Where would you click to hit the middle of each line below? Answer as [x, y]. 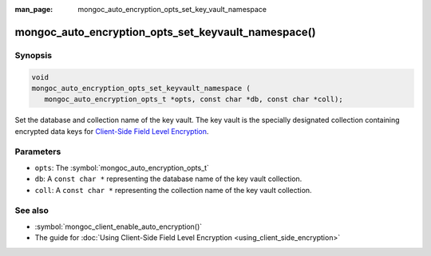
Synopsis [33, 55]
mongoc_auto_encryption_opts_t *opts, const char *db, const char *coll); [194, 99]
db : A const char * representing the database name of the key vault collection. [168, 179]
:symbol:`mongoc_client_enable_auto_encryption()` [119, 226]
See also [32, 211]
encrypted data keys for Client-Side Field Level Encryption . [112, 131]
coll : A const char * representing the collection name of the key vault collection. [173, 190]
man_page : [34, 9]
